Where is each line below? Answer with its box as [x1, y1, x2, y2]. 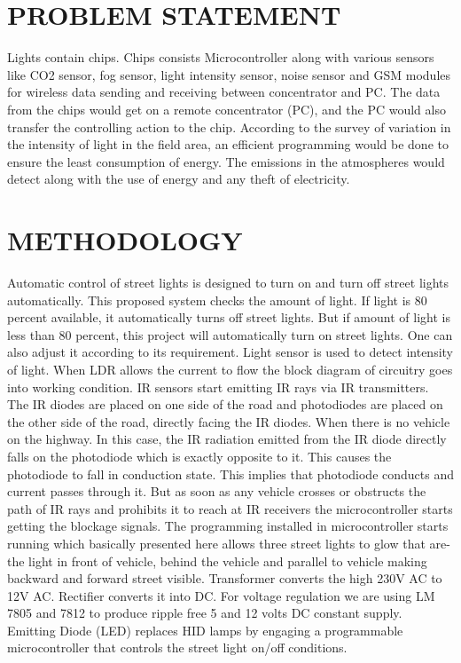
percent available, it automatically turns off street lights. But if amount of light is [7, 308, 450, 327]
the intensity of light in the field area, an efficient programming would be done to [7, 135, 449, 154]
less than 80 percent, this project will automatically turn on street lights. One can [7, 325, 453, 343]
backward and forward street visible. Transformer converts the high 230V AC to [7, 569, 442, 588]
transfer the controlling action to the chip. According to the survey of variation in [7, 117, 451, 136]
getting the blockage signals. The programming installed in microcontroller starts [7, 517, 449, 535]
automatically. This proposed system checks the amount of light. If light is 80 [7, 290, 427, 309]
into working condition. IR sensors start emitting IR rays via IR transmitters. [7, 377, 429, 396]
